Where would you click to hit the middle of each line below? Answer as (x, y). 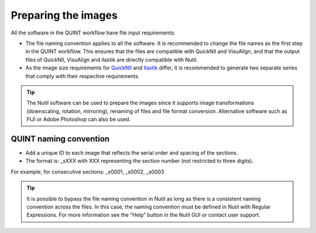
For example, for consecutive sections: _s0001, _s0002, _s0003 (87, 172)
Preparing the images (64, 15)
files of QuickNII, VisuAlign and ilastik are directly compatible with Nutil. (112, 60)
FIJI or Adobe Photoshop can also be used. (79, 119)
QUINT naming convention (60, 139)
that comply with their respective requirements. (83, 76)
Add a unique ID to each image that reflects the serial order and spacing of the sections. (132, 152)
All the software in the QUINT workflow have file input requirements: (93, 33)
